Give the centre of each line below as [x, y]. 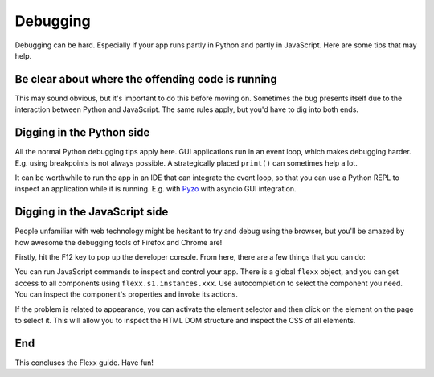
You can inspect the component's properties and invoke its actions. [127, 294]
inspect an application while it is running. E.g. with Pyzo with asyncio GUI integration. [156, 189]
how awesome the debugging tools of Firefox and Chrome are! [119, 242]
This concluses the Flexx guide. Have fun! [84, 363]
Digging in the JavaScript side [92, 212]
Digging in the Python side [82, 133]
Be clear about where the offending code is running [146, 79]
